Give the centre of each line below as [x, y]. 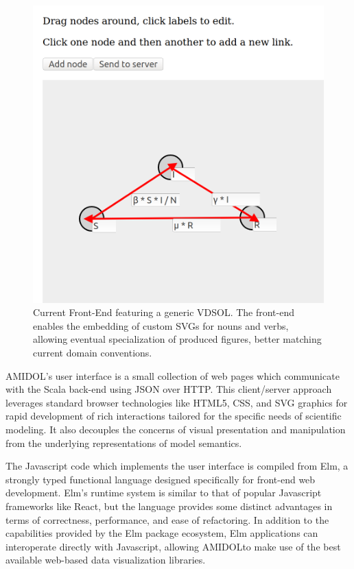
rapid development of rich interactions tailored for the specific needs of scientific [174, 416]
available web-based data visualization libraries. [106, 560]
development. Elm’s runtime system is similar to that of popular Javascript [164, 493]
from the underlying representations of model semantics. [124, 443]
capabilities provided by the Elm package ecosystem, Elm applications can [162, 533]
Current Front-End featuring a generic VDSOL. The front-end [164, 312]
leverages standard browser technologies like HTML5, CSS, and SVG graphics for [177, 402]
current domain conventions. [93, 353]
